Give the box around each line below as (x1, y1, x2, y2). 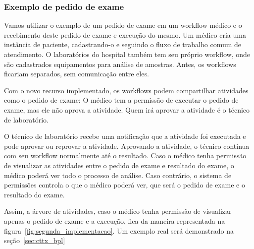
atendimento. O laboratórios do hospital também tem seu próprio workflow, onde (4, 49, 251, 59)
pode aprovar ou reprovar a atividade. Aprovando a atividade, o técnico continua (4, 140, 250, 151)
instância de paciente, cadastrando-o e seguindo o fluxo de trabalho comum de (4, 39, 242, 50)
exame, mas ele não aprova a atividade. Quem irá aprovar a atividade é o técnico (4, 104, 250, 115)
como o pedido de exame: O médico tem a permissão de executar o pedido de (4, 95, 239, 105)
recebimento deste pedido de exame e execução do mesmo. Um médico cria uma (4, 29, 246, 40)
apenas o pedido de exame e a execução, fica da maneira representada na (4, 215, 225, 226)
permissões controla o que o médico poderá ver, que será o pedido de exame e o (4, 180, 245, 190)
